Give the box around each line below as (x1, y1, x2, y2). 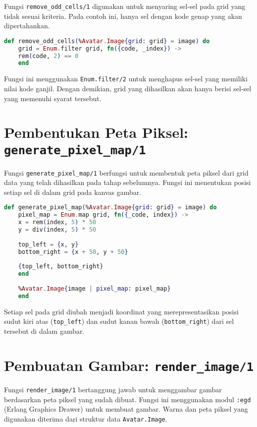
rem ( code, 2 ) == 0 (18, 52, 79, 60)
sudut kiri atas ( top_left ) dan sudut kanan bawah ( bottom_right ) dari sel (4, 316, 234, 326)
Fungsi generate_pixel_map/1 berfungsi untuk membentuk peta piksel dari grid (4, 167, 249, 178)
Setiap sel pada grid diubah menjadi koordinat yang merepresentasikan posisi (4, 306, 239, 316)
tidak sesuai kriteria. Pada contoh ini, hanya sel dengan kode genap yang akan (4, 10, 242, 21)
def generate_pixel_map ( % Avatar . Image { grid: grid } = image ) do (4, 204, 217, 211)
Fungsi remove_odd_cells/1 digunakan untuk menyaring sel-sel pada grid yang (4, 1, 246, 11)
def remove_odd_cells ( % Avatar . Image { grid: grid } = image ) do (4, 37, 210, 45)
